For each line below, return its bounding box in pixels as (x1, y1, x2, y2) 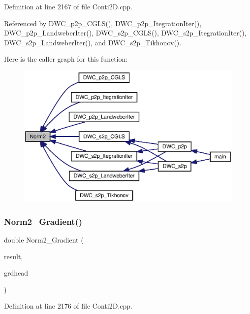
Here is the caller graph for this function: (4, 54, 128, 64)
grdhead (4, 268, 29, 278)
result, (4, 251, 23, 261)
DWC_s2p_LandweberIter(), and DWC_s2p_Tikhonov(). (4, 37, 182, 47)
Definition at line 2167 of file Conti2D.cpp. (4, 1, 132, 11)
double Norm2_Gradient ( (4, 235, 84, 245)
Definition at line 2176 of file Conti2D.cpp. (4, 301, 132, 311)
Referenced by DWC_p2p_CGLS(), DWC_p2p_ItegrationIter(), (4, 18, 202, 28)
